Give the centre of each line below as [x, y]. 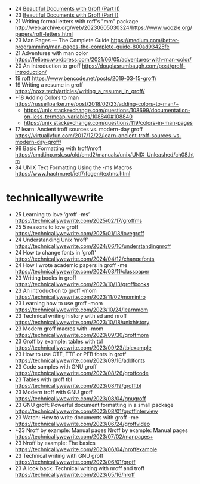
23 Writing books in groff [45, 278]
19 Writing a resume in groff [49, 85]
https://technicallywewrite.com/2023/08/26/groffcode [82, 373]
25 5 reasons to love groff [47, 227]
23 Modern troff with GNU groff [53, 392]
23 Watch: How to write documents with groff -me [77, 417]
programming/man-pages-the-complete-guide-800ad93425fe [92, 47]
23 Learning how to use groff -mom [59, 303]
